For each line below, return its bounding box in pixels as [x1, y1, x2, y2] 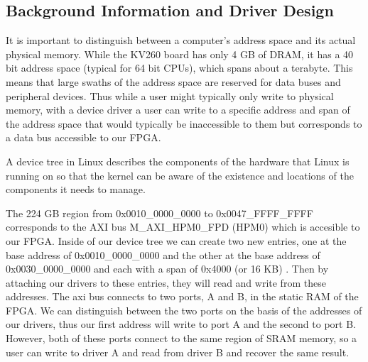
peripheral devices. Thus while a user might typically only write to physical [6, 88, 334, 103]
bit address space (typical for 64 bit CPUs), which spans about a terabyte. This [6, 60, 353, 75]
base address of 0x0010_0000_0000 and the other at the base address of [6, 247, 320, 262]
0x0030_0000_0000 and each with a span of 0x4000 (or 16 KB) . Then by [6, 261, 329, 276]
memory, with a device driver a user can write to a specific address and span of [6, 102, 350, 117]
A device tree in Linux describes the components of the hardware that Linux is [6, 153, 350, 168]
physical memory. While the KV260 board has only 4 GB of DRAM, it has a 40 [6, 46, 354, 61]
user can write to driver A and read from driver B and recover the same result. [6, 344, 350, 359]
